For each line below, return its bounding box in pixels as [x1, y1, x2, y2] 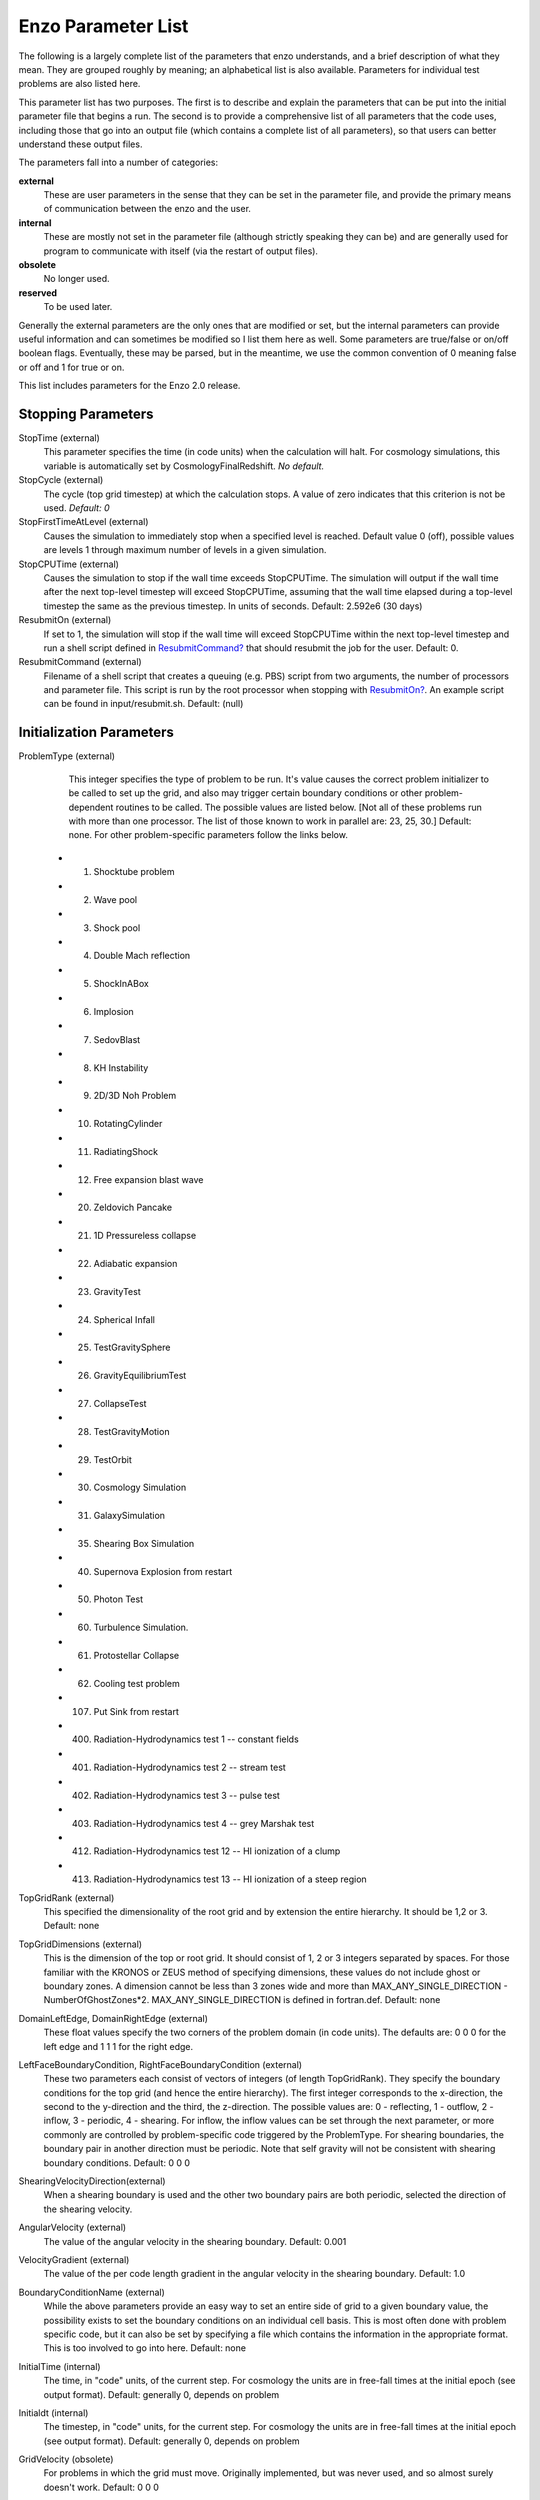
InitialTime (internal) [18, 2360, 101, 2372]
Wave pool [93, 893, 138, 905]
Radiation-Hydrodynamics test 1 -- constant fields [93, 1733, 299, 1745]
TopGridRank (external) [18, 1891, 115, 1904]
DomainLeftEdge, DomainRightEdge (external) [18, 2012, 209, 2024]
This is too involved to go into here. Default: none [43, 2342, 247, 2354]
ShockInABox [93, 978, 149, 990]
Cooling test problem [93, 1677, 180, 1689]
